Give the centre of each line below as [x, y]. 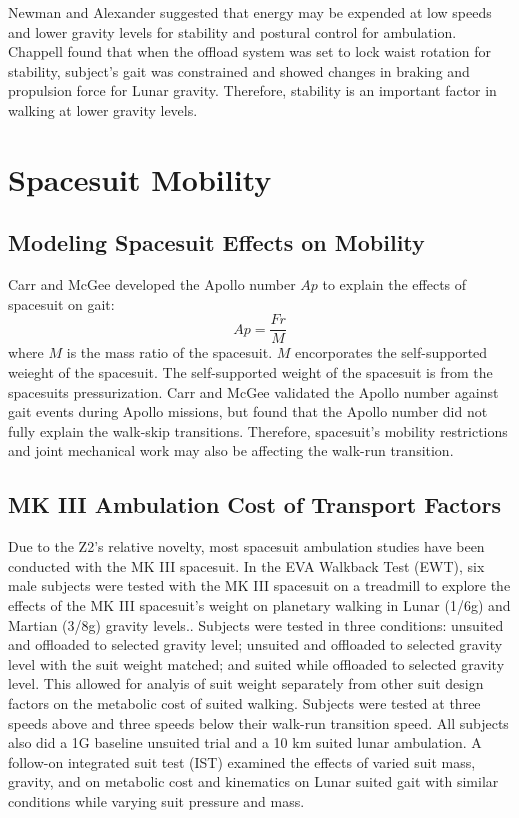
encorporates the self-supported [391, 352]
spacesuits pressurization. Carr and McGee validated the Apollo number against [253, 391]
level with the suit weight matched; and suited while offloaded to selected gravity [256, 663]
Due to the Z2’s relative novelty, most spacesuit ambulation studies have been [246, 546]
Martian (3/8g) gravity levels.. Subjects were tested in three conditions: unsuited [256, 624]
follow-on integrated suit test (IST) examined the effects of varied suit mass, [242, 761]
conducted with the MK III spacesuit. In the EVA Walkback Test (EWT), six [246, 565]
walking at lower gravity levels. [103, 109]
